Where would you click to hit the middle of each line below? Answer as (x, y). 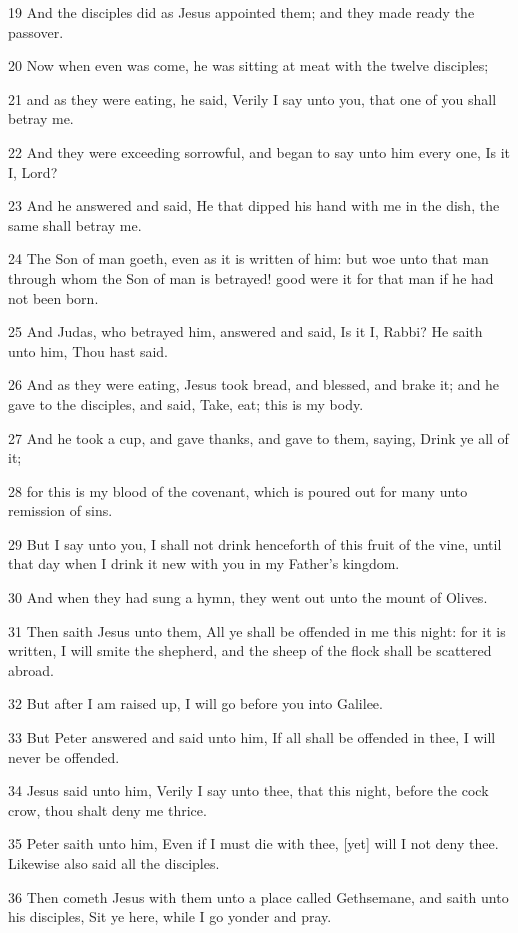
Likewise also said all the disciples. (114, 863)
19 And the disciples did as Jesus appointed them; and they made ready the (241, 12)
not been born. (53, 297)
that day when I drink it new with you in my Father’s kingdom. (204, 563)
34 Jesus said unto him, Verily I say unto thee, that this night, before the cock (248, 790)
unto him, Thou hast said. (88, 350)
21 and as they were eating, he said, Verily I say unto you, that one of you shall (252, 98)
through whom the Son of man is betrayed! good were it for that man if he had (251, 277)
